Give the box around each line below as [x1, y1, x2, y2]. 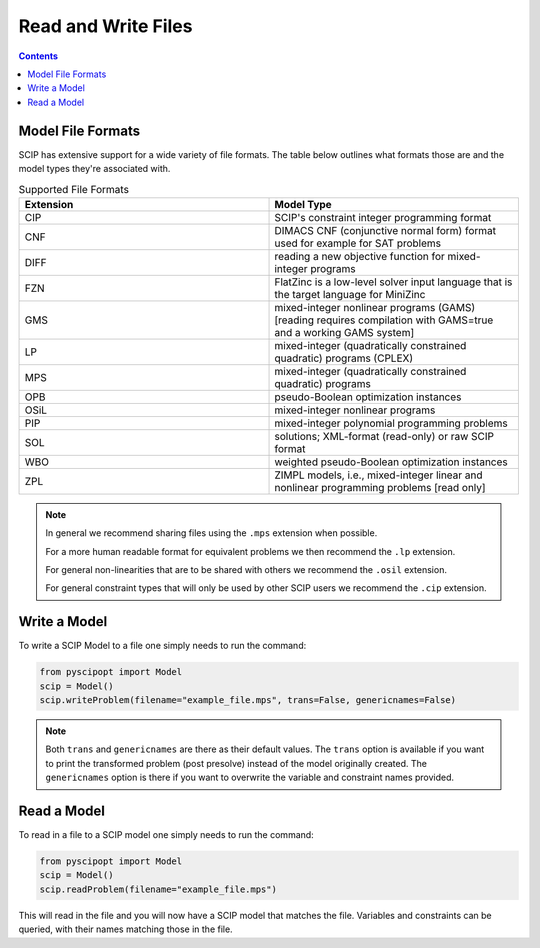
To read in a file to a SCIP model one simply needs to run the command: [18, 829, 314, 841]
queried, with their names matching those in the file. [18, 923, 234, 935]
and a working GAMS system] [274, 325, 415, 339]
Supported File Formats [18, 182, 130, 196]
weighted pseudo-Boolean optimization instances [274, 455, 509, 469]
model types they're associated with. [18, 163, 171, 175]
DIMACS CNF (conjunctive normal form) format [274, 223, 497, 237]
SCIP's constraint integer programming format [274, 210, 492, 224]
